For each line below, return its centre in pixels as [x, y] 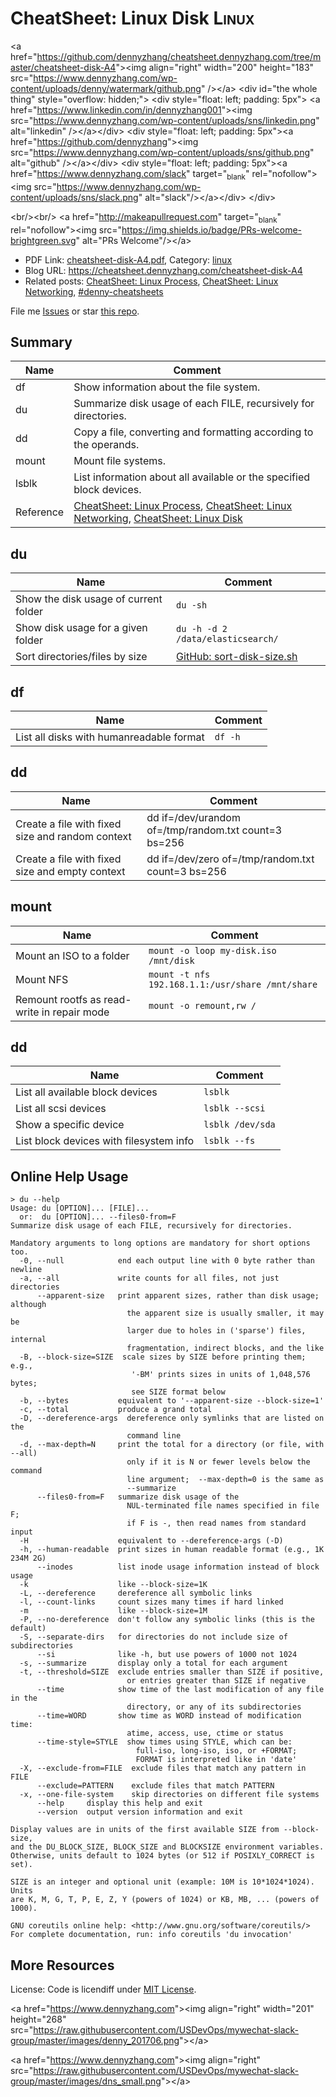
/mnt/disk [171, 960]
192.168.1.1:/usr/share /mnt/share [233, 984]
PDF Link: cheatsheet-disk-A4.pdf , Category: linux [128, 259]
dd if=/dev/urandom [193, 817]
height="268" [38, 2019]
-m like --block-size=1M [113, 1611]
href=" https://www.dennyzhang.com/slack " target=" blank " [130, 174]
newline [26, 1270]
